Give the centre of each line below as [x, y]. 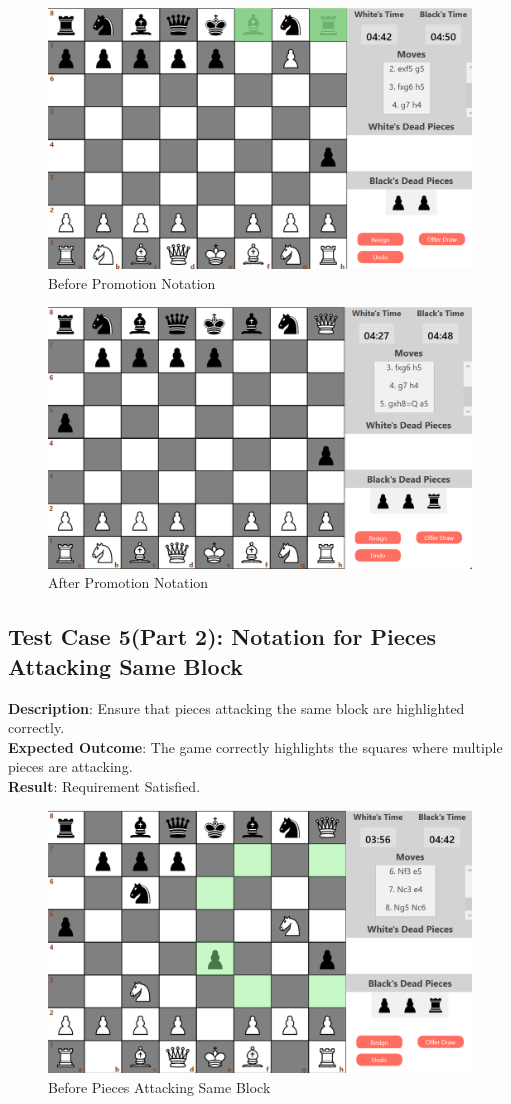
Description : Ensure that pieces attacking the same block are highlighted [236, 707]
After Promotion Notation [128, 582]
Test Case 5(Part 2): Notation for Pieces [222, 636]
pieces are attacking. [70, 766]
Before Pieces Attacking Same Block [159, 1086]
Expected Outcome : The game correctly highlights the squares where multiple [255, 746]
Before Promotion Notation [132, 282]
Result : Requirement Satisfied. [104, 785]
